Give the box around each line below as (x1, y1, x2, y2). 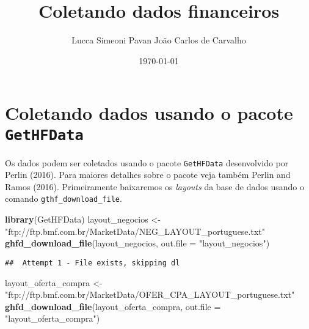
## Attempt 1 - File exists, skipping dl (5, 258, 180, 267)
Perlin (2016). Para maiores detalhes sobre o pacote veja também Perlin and (5, 168, 291, 181)
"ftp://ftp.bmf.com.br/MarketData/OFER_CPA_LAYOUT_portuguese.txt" (5, 288, 295, 301)
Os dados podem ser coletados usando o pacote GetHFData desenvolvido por (5, 156, 289, 169)
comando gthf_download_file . (5, 192, 122, 205)
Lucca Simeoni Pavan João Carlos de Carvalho (71, 34, 246, 46)
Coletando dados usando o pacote (5, 100, 293, 125)
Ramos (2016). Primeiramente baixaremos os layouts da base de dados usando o (5, 180, 304, 193)
